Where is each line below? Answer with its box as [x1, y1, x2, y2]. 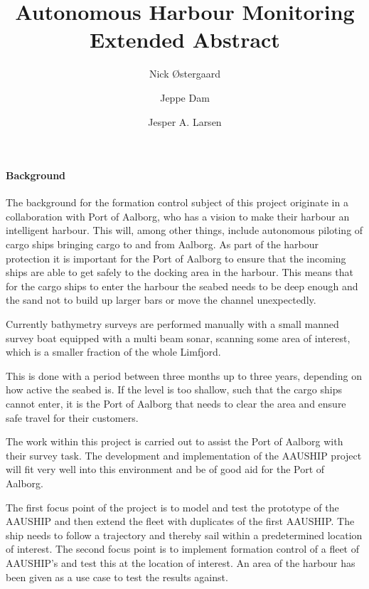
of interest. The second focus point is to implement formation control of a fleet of [6, 541, 360, 556]
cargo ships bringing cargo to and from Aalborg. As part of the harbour [6, 237, 319, 252]
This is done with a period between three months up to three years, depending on [6, 368, 362, 383]
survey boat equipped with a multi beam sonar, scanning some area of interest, [6, 330, 351, 345]
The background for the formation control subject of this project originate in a [6, 195, 348, 210]
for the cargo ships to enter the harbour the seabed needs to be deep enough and [6, 278, 358, 293]
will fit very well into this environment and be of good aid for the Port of [6, 462, 325, 477]
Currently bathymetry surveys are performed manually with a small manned [6, 317, 339, 331]
